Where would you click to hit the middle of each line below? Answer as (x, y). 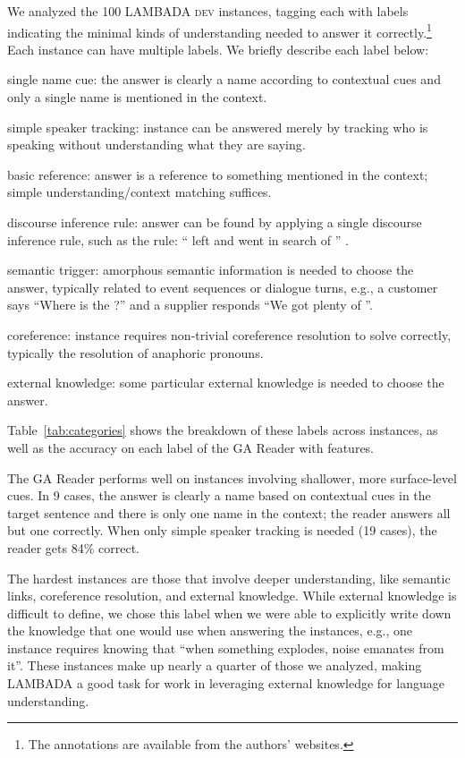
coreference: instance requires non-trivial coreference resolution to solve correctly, (229, 334)
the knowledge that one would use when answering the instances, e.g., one (210, 630)
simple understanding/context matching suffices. (139, 192)
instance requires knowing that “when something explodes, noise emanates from (226, 647)
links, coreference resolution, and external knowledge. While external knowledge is (232, 596)
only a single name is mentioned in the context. (137, 97)
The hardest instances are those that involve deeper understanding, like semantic (229, 578)
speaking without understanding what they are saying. (156, 145)
